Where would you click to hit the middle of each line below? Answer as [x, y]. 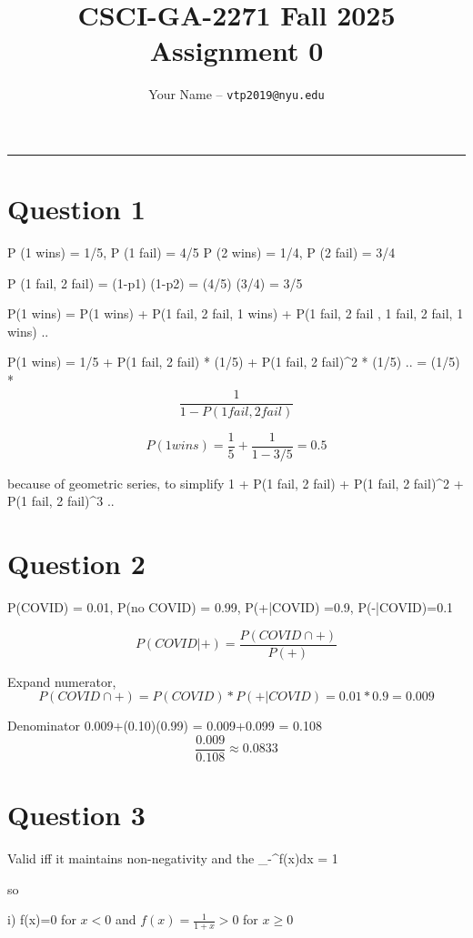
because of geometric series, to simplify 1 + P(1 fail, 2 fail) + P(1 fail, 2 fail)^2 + [236, 483]
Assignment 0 [236, 50]
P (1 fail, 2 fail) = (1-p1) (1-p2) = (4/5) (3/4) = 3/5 [155, 282]
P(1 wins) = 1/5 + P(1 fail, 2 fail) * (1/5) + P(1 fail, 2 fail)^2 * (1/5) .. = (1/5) [234, 362]
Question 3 [76, 815]
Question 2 [76, 564]
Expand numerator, [62, 681]
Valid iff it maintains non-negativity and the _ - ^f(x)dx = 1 [173, 858]
